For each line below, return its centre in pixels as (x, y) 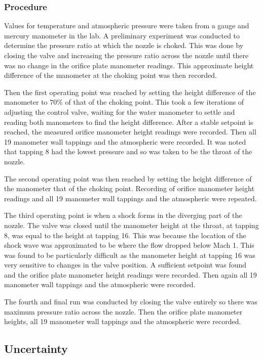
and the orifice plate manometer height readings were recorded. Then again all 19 (130, 274)
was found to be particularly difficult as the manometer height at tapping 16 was (130, 255)
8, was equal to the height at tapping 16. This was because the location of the (125, 235)
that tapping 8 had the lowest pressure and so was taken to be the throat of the (128, 151)
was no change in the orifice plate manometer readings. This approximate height (129, 65)
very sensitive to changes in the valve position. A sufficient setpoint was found (125, 265)
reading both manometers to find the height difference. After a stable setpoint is (129, 122)
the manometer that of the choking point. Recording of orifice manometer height (129, 188)
